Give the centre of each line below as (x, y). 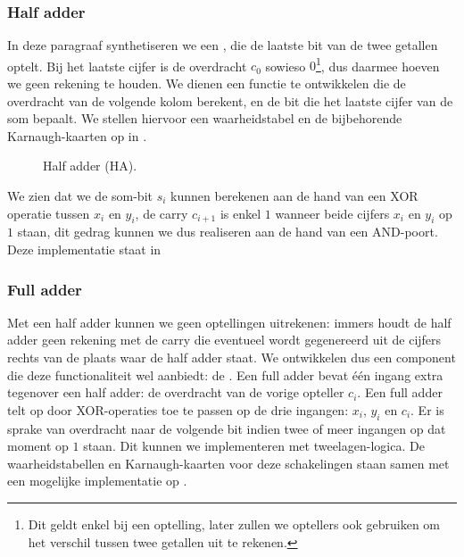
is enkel (240, 213)
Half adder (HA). (90, 166)
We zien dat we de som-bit (80, 196)
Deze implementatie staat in (84, 249)
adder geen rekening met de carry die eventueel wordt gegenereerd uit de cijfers (224, 340)
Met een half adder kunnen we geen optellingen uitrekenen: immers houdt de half (229, 322)
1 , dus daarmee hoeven (378, 64)
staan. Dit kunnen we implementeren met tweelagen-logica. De (254, 446)
